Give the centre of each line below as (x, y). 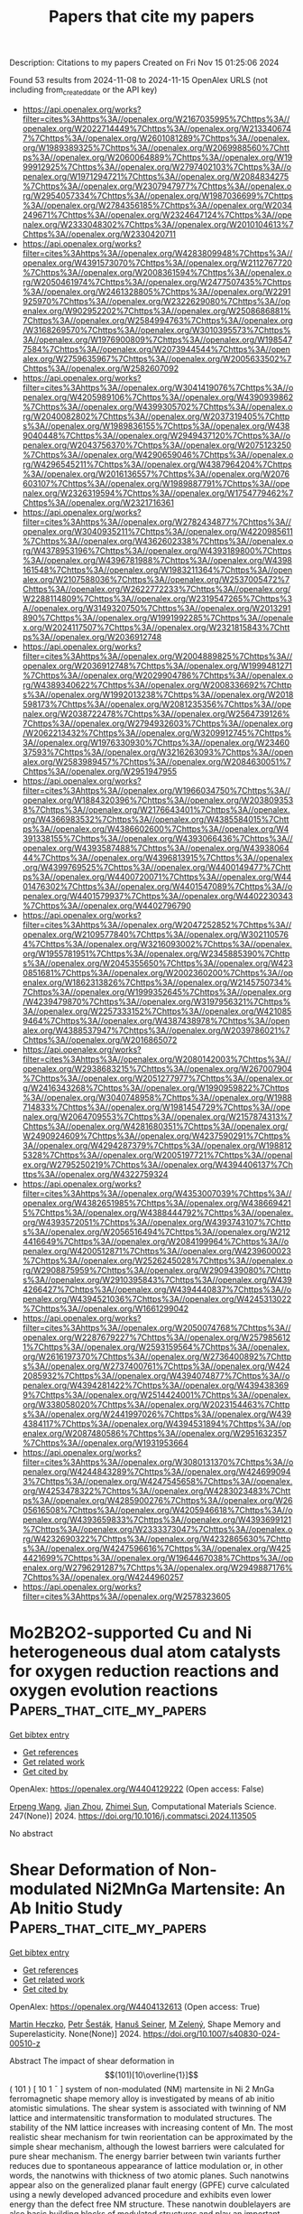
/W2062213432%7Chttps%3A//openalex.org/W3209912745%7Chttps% (157, 732)
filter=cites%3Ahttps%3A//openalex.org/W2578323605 (127, 1596)
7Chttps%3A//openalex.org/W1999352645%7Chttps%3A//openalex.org (156, 991)
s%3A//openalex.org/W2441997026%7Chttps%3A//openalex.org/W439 (156, 1414)
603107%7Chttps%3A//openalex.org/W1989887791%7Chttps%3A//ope (156, 483)
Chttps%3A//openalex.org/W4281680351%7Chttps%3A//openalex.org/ (155, 1126)
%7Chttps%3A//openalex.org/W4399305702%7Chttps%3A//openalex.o (157, 406)
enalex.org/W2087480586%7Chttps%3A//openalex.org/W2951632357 (154, 1433)
